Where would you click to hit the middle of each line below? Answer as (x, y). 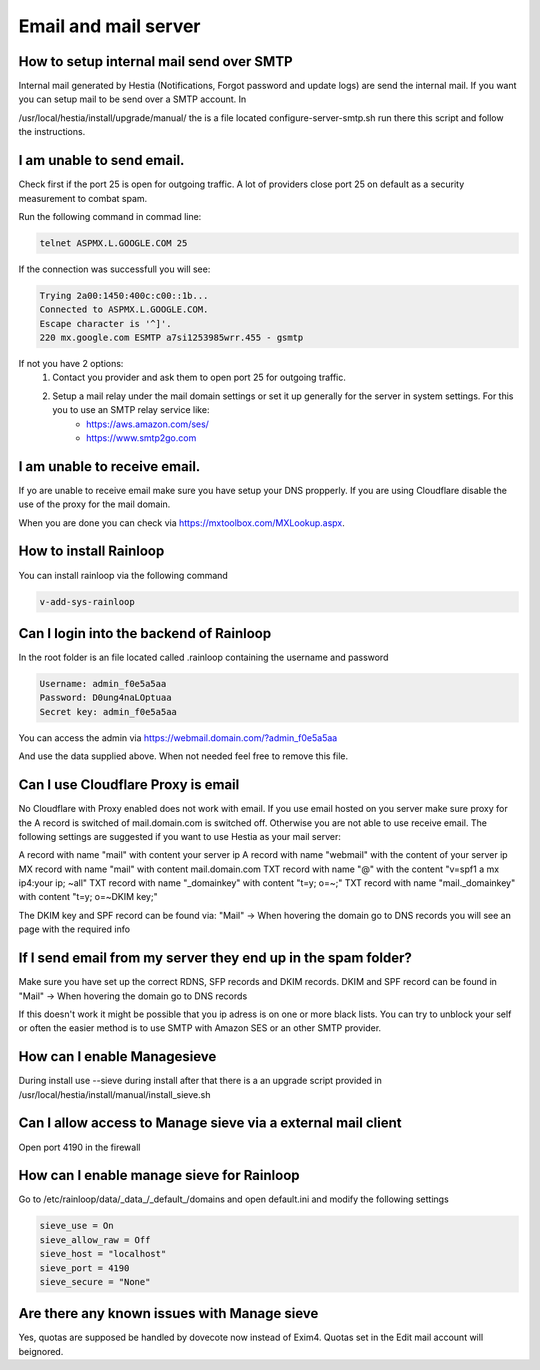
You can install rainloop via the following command (123, 575)
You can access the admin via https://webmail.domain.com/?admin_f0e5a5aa (178, 737)
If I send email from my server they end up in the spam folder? (215, 958)
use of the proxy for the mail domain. (94, 504)
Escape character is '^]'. (105, 323)
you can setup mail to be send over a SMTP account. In (132, 99)
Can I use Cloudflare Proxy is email (129, 785)
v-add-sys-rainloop (87, 601)
